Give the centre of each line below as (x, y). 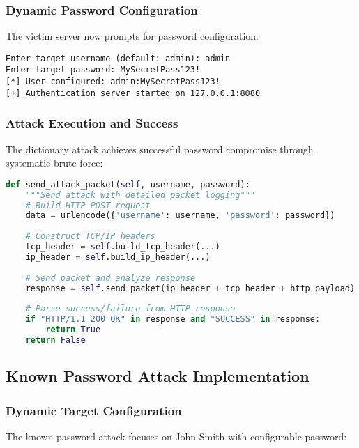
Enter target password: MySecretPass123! (103, 70)
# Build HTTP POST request (88, 205)
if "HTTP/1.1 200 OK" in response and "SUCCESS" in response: (173, 319)
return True (73, 330)
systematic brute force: (54, 163)
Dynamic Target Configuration (94, 410)
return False (55, 340)
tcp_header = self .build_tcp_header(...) (123, 247)
